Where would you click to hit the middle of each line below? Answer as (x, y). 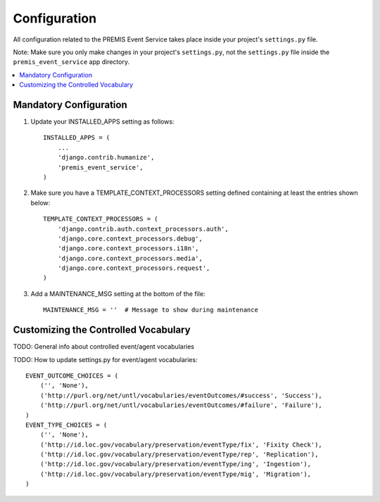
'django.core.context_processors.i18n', (128, 249)
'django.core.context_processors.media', (130, 258)
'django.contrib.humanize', (106, 157)
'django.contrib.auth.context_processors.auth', (143, 229)
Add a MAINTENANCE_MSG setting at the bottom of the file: (118, 294)
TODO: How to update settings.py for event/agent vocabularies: (105, 359)
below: (40, 202)
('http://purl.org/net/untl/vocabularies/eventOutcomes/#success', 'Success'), (181, 395)
